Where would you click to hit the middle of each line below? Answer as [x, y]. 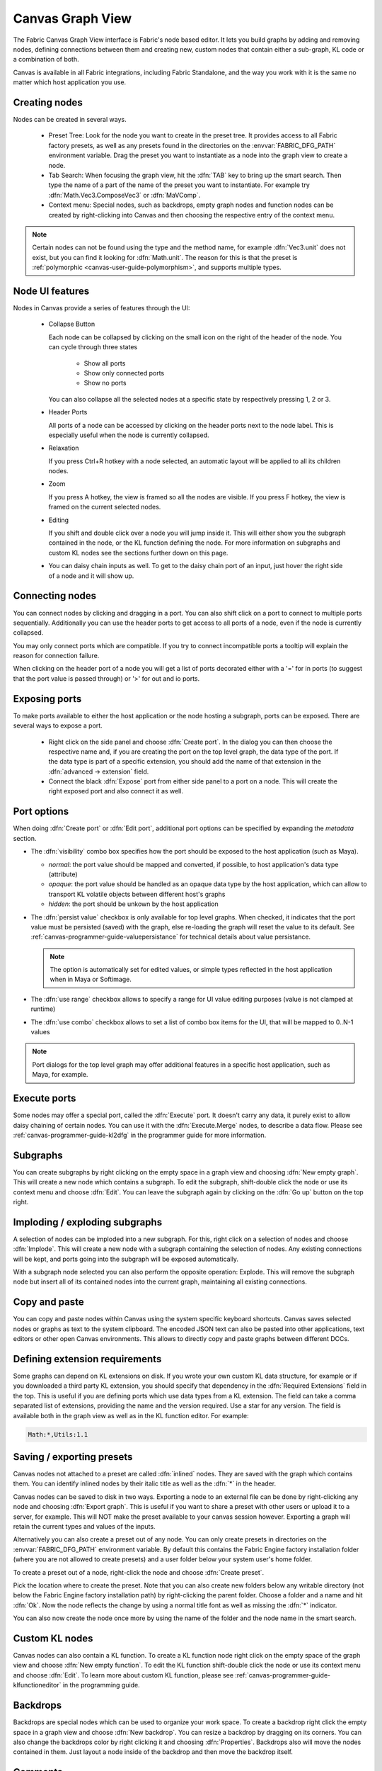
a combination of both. [46, 60]
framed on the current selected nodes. [105, 507]
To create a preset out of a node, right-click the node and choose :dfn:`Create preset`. [139, 1572]
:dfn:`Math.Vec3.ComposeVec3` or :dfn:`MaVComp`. [125, 195]
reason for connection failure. [56, 656]
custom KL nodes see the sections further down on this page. [138, 553]
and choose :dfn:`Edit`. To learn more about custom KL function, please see [123, 1675]
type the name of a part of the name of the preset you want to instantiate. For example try [179, 185]
